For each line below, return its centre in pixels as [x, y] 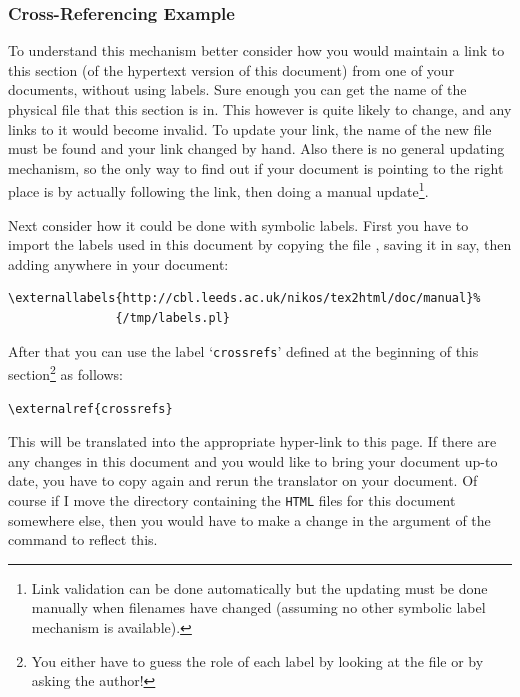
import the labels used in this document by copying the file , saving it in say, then [260, 244]
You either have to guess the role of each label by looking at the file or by [257, 660]
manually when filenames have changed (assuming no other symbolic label [258, 607]
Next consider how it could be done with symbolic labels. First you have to [238, 224]
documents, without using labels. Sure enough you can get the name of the [237, 89]
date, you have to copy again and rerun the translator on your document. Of [243, 480]
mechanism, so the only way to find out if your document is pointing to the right [256, 167]
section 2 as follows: [65, 372]
